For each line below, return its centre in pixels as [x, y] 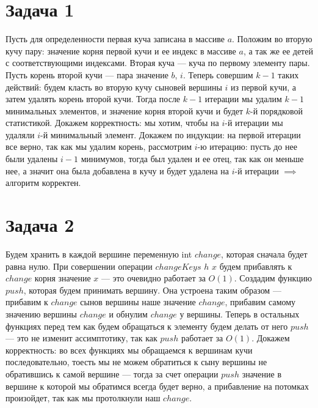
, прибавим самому [260, 302]
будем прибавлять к [256, 266]
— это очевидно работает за [153, 278]
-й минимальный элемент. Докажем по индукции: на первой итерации [171, 134]
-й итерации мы [254, 123]
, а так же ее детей [278, 50]
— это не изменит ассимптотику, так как [81, 338]
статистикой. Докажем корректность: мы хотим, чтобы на [112, 123]
